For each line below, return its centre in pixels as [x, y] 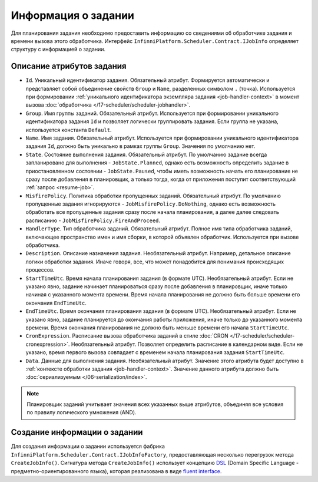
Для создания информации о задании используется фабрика [88, 446]
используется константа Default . [69, 130]
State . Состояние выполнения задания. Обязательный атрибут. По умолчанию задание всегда [146, 154]
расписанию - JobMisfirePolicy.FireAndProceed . [93, 220]
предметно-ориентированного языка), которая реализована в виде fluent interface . [116, 471]
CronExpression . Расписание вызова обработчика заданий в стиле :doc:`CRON [127, 336]
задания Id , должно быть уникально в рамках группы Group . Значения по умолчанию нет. [140, 146]
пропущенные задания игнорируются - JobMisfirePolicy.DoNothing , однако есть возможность [151, 204]
